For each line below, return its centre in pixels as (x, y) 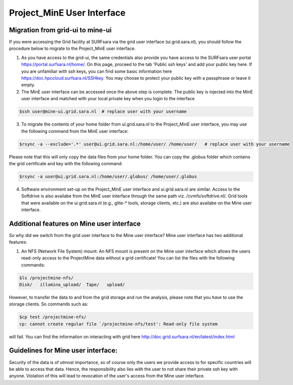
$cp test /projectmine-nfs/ (53, 317)
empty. (28, 85)
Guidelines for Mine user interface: (63, 351)
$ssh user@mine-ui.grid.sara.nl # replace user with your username (103, 112)
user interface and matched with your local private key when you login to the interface (108, 99)
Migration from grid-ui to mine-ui (60, 30)
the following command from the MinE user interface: (75, 131)
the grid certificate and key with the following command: (66, 163)
